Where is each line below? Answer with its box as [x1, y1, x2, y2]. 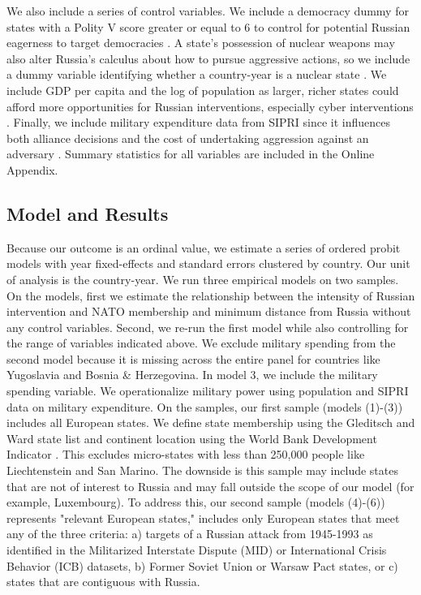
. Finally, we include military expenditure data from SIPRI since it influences [6, 114, 391, 131]
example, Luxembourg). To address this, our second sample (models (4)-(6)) [6, 494, 385, 511]
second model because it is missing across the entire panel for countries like [6, 350, 380, 367]
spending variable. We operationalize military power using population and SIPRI [6, 382, 409, 399]
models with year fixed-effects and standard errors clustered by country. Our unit [6, 255, 410, 272]
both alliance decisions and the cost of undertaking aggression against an [6, 129, 369, 146]
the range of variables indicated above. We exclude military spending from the [6, 334, 396, 351]
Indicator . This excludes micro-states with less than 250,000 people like [6, 446, 365, 463]
